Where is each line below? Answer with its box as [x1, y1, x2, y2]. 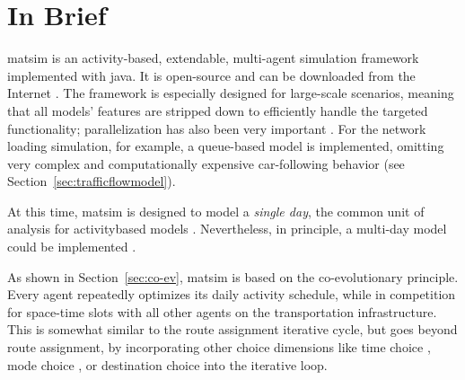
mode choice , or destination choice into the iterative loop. [7, 355, 328, 374]
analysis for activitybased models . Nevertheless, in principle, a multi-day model [7, 219, 447, 238]
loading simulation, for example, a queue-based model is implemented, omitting [7, 137, 444, 155]
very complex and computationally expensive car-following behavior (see [7, 154, 405, 172]
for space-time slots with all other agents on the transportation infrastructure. [7, 302, 437, 321]
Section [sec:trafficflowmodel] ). [7, 172, 176, 190]
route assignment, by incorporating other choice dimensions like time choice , [7, 338, 431, 357]
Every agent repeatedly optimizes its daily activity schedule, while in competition [7, 285, 456, 304]
